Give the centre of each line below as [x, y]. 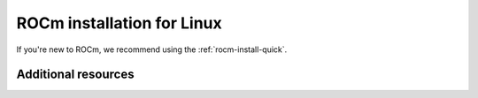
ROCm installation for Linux [119, 23]
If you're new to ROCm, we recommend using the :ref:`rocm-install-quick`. [152, 49]
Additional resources [75, 75]
